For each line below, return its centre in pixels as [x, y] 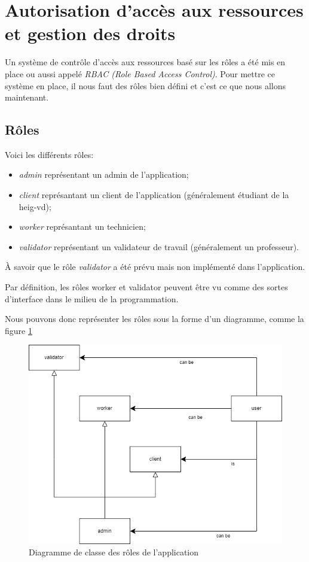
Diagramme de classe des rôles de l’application [114, 552]
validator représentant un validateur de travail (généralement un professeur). [159, 246]
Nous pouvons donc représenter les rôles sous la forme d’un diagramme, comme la [154, 319]
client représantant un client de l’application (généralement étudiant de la [154, 195]
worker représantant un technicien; [82, 227]
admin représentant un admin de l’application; [104, 174]
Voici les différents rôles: [49, 154]
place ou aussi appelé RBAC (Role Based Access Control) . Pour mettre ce [140, 73]
